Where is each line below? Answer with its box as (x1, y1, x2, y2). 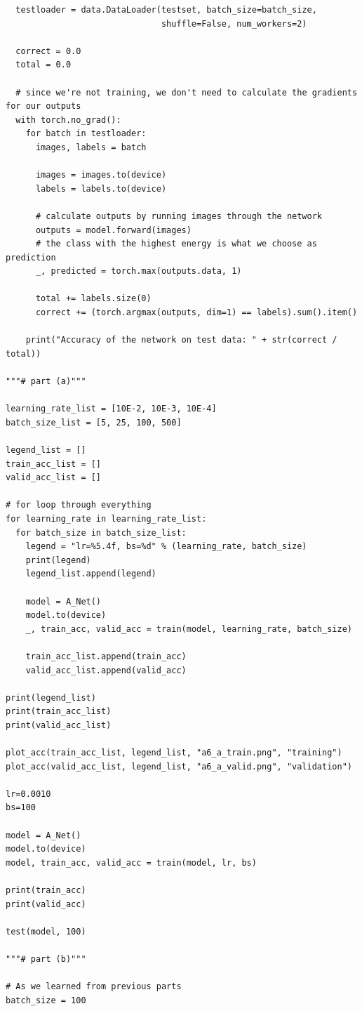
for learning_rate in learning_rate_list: (6, 513, 207, 524)
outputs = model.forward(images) (35, 225, 192, 235)
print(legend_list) (6, 692, 96, 703)
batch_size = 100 (6, 995, 86, 1005)
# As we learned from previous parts (6, 982, 182, 992)
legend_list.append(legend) (25, 569, 156, 579)
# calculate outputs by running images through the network (35, 211, 323, 221)
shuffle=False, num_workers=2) (161, 18, 307, 29)
